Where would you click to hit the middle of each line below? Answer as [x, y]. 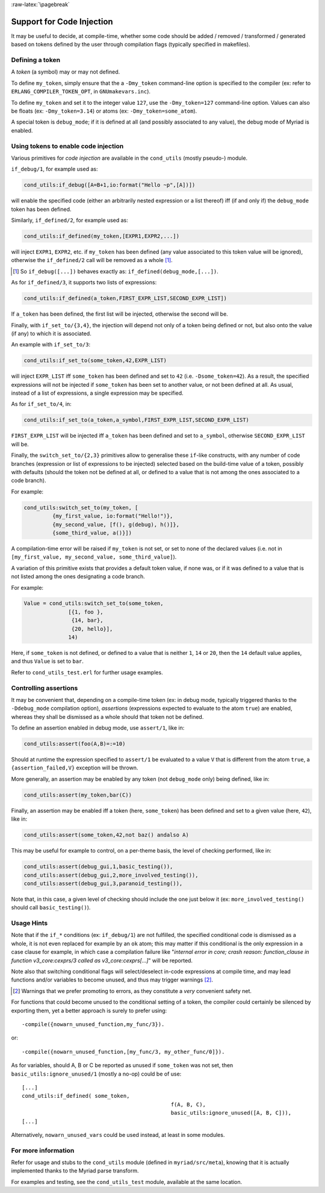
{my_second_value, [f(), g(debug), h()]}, [116, 524]
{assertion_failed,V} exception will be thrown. [75, 768]
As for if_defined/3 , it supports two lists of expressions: [84, 283]
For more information [43, 1150]
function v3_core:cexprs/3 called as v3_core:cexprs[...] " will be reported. [102, 960]
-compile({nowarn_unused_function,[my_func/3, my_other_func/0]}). [123, 1052]
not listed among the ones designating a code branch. [78, 577]
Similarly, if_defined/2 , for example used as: [70, 221]
